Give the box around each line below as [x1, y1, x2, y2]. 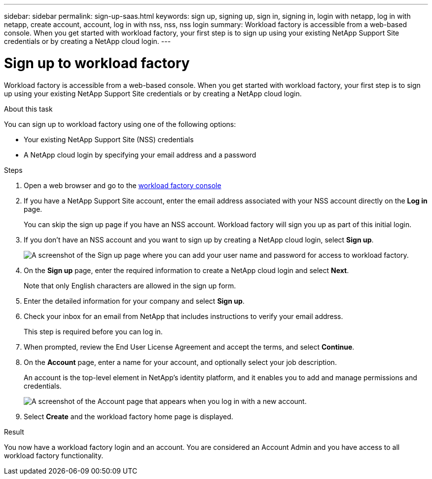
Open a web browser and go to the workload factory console [24, 181, 221, 190]
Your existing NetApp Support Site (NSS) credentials [24, 135, 194, 144]
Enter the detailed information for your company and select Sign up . [24, 296, 245, 305]
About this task [4, 104, 53, 113]
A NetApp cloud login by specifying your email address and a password [24, 150, 256, 159]
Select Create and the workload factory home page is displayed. [24, 412, 233, 421]
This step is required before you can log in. [24, 327, 163, 336]
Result [4, 427, 24, 436]
